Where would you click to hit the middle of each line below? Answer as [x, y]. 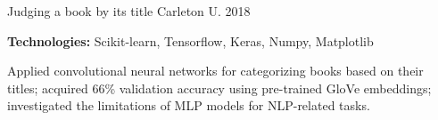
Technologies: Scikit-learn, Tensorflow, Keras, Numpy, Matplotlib [190, 40]
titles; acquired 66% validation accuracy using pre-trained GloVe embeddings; [219, 88]
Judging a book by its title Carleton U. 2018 [129, 11]
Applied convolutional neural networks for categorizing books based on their [215, 71]
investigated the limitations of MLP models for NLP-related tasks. [189, 105]
